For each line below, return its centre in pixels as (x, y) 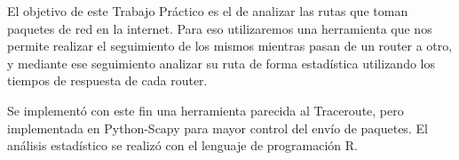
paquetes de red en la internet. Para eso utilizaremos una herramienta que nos (220, 28)
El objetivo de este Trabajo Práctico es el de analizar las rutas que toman (208, 11)
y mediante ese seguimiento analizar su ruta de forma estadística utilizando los (221, 63)
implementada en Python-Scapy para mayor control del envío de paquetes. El (218, 128)
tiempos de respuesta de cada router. (107, 80)
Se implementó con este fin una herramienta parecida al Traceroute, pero (206, 110)
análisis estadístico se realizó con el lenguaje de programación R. (182, 145)
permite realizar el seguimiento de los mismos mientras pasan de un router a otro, (230, 46)
